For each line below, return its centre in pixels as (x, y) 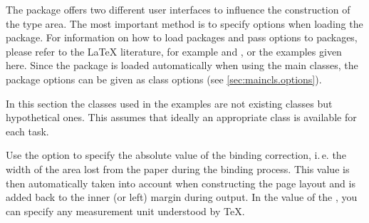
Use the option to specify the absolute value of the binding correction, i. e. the (176, 155)
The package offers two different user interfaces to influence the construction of (178, 9)
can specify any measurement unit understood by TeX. (125, 211)
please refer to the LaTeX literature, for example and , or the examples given (174, 51)
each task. (27, 131)
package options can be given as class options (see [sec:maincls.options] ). (164, 79)
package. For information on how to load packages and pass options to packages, (182, 37)
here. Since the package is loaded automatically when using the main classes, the (182, 65)
